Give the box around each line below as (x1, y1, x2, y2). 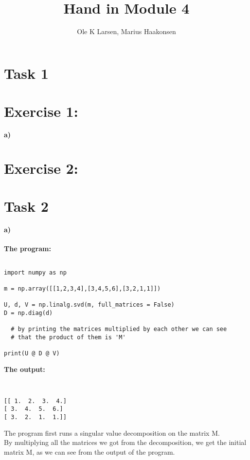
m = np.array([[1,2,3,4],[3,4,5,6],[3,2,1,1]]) (4, 285, 161, 292)
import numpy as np (4, 269, 67, 276)
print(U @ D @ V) (4, 350, 60, 357)
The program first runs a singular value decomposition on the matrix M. (4, 427, 220, 438)
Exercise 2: (4, 158, 78, 178)
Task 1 (4, 63, 49, 83)
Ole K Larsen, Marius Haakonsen (77, 26, 176, 37)
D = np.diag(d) (4, 309, 53, 316)
